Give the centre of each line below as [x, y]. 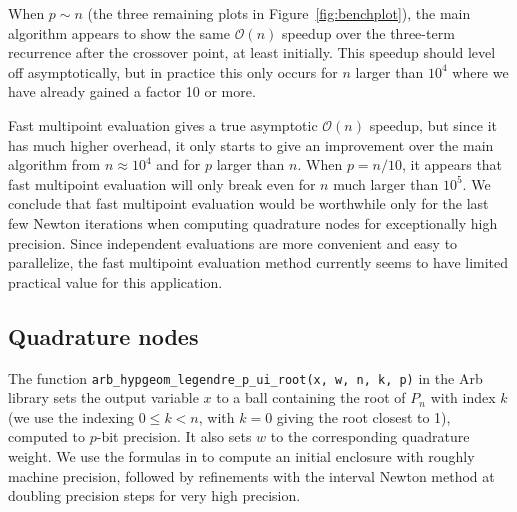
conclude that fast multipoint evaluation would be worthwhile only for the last [248, 203]
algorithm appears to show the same [119, 32]
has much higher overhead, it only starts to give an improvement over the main [251, 144]
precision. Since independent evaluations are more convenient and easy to [233, 242]
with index [463, 397]
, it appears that [452, 164]
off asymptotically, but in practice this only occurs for [173, 71]
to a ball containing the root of [311, 397]
